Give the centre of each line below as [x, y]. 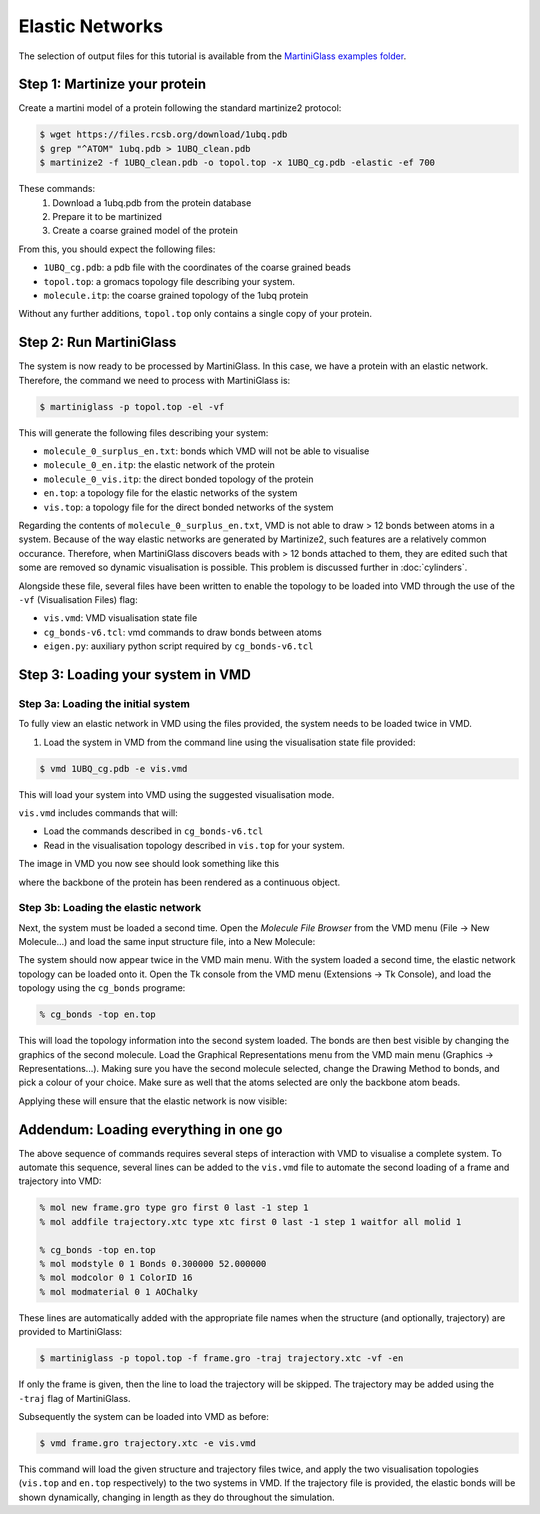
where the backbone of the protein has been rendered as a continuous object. [179, 882]
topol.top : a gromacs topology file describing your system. [169, 281]
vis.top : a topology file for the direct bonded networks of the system [188, 507]
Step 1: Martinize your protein [112, 84]
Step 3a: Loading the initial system [104, 703]
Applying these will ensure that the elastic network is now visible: [153, 1101]
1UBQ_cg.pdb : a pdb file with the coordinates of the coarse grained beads [197, 267]
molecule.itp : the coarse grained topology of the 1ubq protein [176, 295]
